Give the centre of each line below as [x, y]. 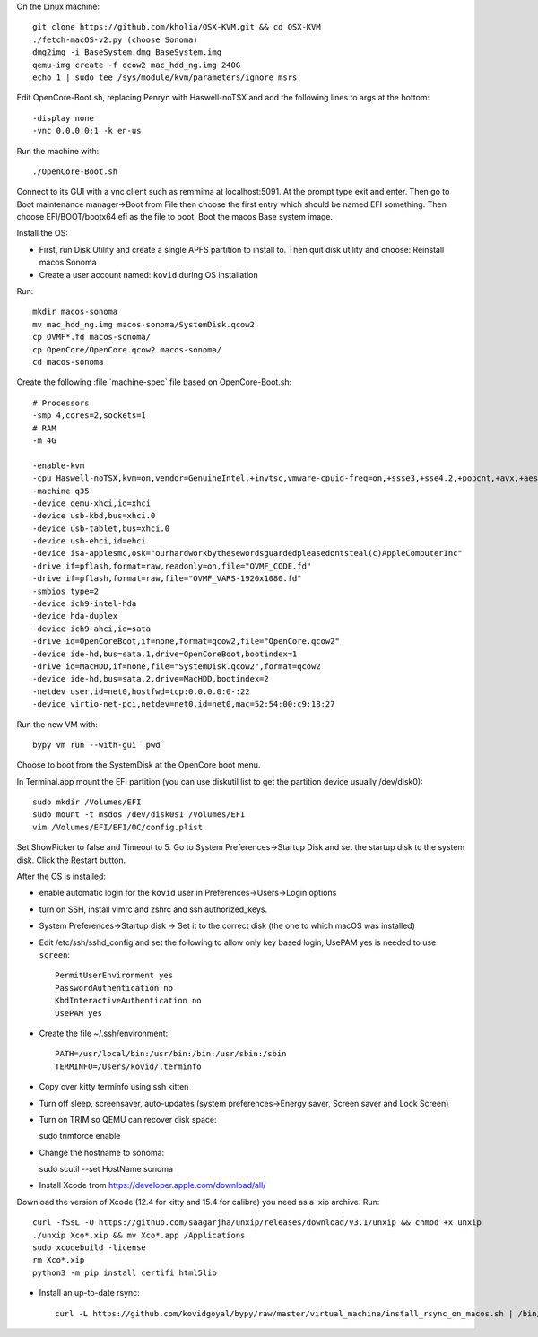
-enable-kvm [59, 465]
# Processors [61, 403]
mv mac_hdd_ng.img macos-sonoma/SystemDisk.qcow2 [144, 324]
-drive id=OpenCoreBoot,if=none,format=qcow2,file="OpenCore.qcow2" [186, 642]
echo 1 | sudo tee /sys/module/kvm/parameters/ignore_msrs [165, 77]
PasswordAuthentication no [114, 988]
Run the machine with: [58, 151]
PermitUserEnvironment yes [114, 976]
